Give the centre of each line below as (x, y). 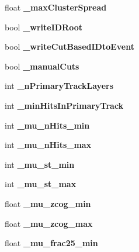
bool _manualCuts (42, 66)
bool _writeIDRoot (44, 27)
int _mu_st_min (40, 164)
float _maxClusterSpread (56, 7)
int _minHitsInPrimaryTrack (64, 105)
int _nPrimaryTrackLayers (59, 86)
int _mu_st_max (41, 184)
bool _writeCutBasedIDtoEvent (69, 46)
